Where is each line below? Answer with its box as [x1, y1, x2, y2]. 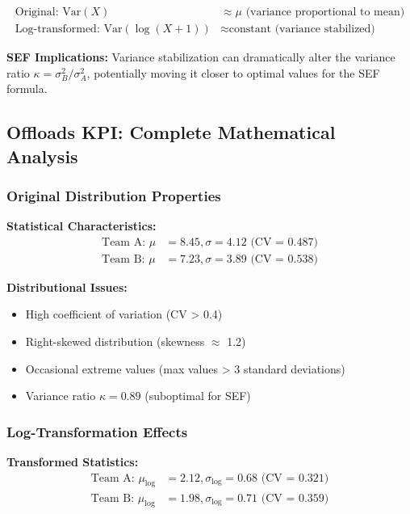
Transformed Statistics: [6, 453, 139, 470]
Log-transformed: [15, 23, 100, 36]
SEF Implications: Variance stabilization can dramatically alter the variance [6, 48, 395, 65]
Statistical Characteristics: [6, 217, 157, 234]
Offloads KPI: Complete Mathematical [6, 120, 336, 145]
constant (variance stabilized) [228, 23, 375, 36]
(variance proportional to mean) [245, 6, 405, 19]
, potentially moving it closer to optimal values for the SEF [86, 64, 380, 81]
